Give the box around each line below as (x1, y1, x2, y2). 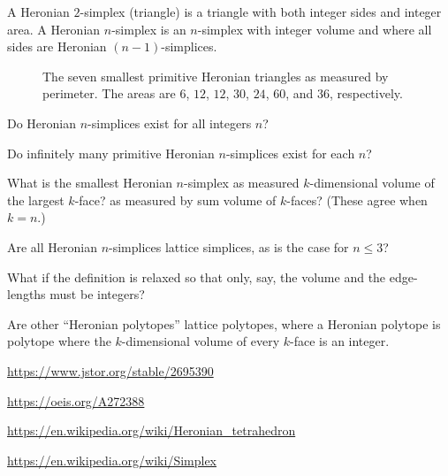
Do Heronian (7, 113, 77, 132)
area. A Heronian (7, 19, 101, 38)
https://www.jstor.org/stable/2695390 (7, 361, 214, 380)
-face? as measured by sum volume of (74, 190, 277, 209)
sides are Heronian (7, 37, 107, 56)
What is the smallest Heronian (7, 173, 172, 192)
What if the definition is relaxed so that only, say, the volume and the (7, 267, 386, 286)
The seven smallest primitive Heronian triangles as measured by (42, 66, 389, 85)
